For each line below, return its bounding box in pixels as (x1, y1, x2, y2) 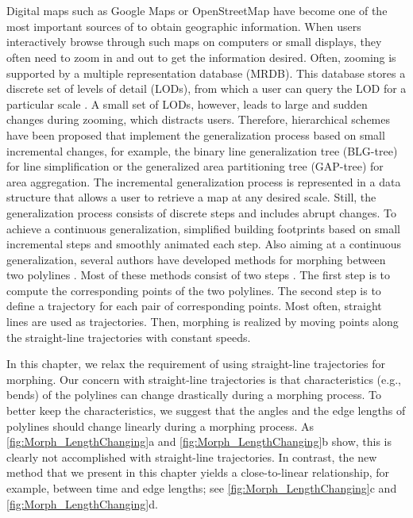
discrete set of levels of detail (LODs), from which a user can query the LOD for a (6, 80, 407, 97)
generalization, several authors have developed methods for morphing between (6, 251, 386, 267)
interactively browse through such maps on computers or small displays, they (6, 33, 382, 50)
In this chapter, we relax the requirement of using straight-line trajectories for (6, 355, 386, 372)
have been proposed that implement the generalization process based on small (6, 126, 385, 143)
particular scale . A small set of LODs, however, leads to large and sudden (6, 95, 368, 112)
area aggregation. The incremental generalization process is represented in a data (6, 173, 401, 190)
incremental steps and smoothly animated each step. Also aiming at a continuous (6, 236, 402, 252)
